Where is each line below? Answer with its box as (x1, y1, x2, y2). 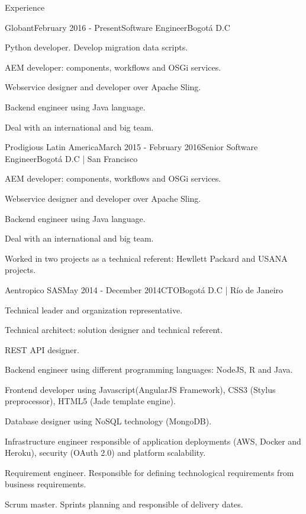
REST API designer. (5, 343, 79, 356)
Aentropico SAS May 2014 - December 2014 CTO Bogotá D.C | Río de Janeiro (5, 283, 284, 296)
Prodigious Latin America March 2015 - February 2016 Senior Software (5, 141, 258, 153)
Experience (5, 1, 45, 13)
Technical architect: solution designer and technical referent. (5, 323, 223, 336)
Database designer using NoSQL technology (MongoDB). (5, 415, 212, 427)
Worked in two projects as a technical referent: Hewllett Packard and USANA (5, 252, 288, 264)
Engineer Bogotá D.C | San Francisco (5, 152, 138, 164)
